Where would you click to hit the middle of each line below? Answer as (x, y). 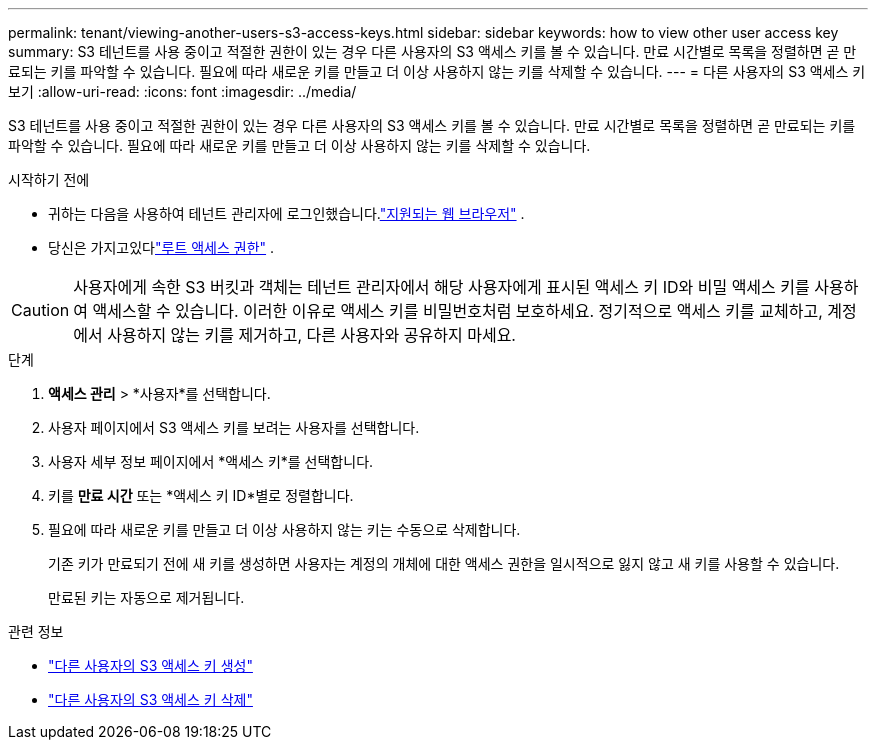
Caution (40, 310)
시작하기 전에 (49, 179)
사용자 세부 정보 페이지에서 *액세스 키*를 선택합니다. (211, 461)
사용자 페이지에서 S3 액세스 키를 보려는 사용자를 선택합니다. (234, 427)
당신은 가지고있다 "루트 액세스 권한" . (161, 247)
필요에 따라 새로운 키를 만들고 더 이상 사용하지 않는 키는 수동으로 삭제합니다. (284, 529)
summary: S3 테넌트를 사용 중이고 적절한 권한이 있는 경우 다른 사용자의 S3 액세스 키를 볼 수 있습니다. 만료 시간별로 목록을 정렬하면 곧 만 (432, 51)
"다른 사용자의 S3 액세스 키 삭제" (150, 699)
